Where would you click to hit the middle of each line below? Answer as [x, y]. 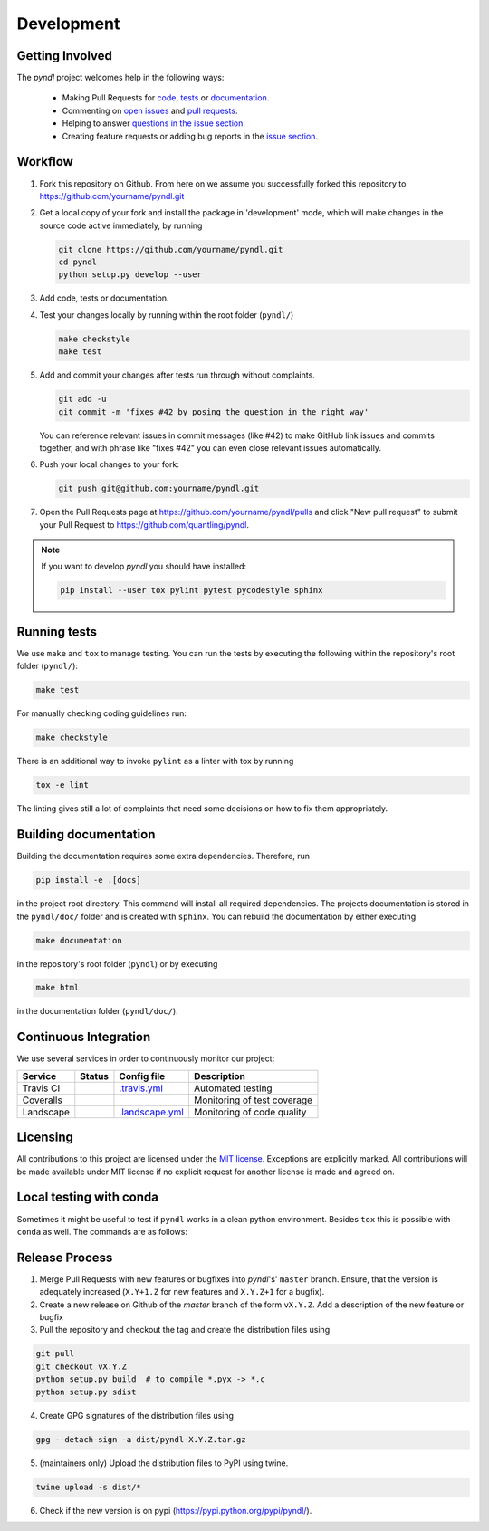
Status [94, 1076]
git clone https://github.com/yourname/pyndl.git [171, 249]
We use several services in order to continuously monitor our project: [146, 1058]
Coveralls [42, 1100]
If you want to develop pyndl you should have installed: [144, 567]
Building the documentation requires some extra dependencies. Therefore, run [163, 856]
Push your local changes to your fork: [110, 464]
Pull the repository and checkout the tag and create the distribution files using [185, 1330]
